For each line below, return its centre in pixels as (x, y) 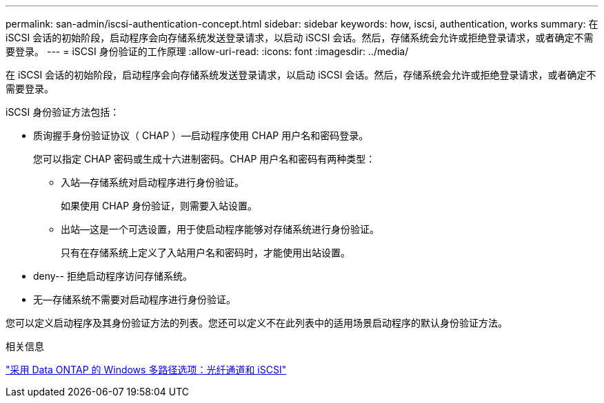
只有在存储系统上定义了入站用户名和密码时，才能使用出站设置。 (205, 252)
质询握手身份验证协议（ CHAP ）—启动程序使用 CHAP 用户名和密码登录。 (201, 135)
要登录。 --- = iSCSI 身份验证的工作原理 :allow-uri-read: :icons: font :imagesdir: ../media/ (207, 51)
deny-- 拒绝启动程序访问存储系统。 (113, 276)
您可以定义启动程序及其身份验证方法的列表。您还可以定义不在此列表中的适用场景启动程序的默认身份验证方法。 (256, 323)
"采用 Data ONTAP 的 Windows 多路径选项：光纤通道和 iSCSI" (146, 370)
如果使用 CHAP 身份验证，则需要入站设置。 (159, 206)
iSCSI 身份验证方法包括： (63, 112)
